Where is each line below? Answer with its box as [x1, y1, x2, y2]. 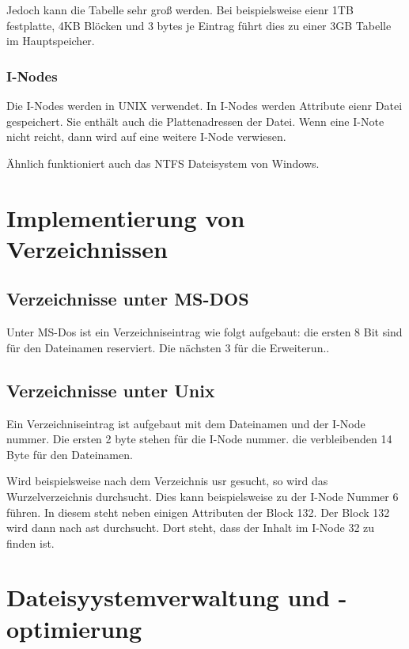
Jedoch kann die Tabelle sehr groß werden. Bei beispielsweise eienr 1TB [6, 2, 354, 17]
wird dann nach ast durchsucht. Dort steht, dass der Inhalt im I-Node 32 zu [6, 519, 375, 536]
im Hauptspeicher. [6, 32, 95, 49]
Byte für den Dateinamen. [6, 446, 133, 462]
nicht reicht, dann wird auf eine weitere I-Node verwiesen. [6, 128, 286, 145]
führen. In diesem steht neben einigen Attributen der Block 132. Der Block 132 [6, 503, 390, 520]
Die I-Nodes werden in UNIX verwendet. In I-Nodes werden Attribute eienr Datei [6, 97, 403, 113]
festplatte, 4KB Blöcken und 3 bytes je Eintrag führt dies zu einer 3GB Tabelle [6, 17, 392, 33]
